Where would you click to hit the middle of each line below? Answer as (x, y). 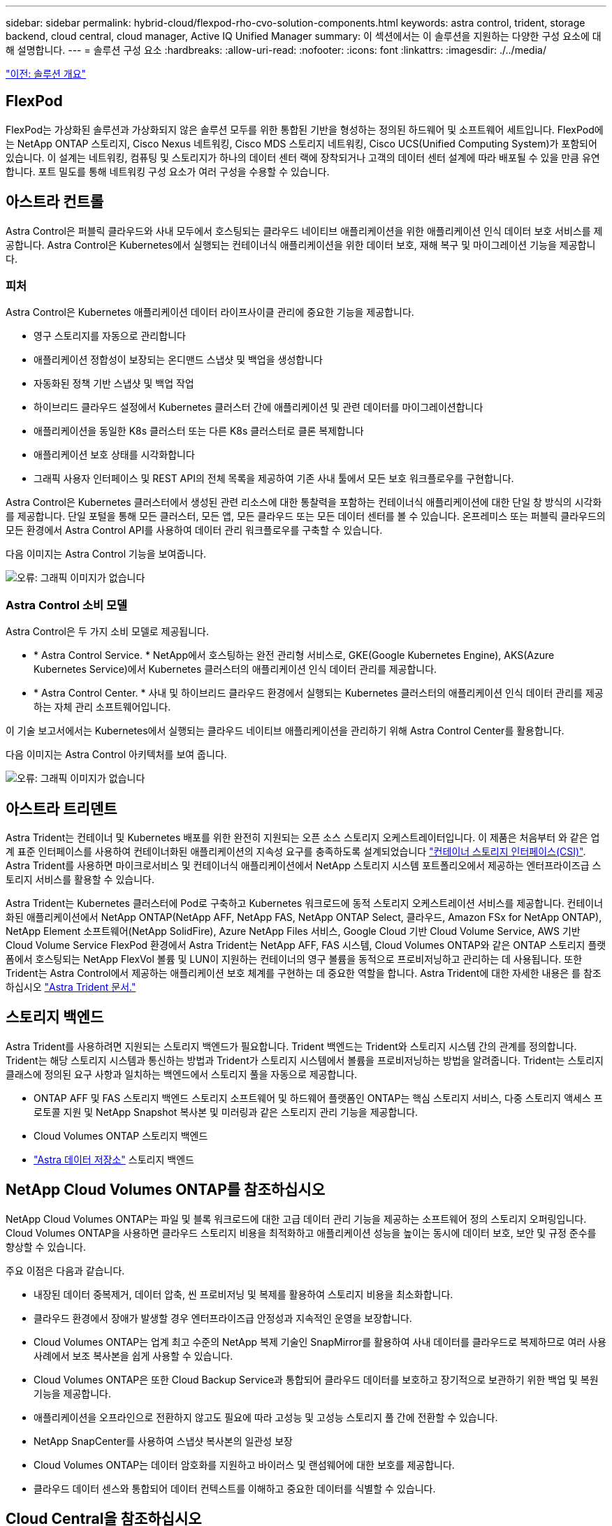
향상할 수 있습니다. (46, 1247)
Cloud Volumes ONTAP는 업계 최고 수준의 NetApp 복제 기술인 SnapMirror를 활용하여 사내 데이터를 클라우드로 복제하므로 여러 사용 (320, 1342)
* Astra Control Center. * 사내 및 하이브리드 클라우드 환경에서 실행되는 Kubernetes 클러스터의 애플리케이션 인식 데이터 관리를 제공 (319, 693)
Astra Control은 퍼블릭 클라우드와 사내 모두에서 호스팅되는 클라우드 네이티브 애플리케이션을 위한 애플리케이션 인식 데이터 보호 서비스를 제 (304, 231)
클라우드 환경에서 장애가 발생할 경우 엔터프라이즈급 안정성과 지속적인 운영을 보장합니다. (223, 1318)
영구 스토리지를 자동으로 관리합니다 (110, 336)
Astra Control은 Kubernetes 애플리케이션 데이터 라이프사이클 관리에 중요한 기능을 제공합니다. (210, 312)
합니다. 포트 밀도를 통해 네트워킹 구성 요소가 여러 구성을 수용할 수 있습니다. (168, 171)
